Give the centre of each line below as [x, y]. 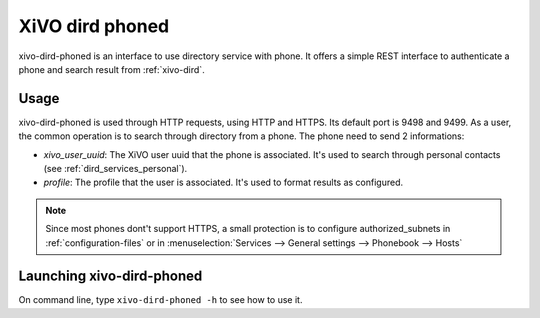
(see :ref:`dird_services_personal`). [115, 169]
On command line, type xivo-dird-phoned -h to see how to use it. [160, 300]
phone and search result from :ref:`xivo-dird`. [111, 69]
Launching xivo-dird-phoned [110, 276]
